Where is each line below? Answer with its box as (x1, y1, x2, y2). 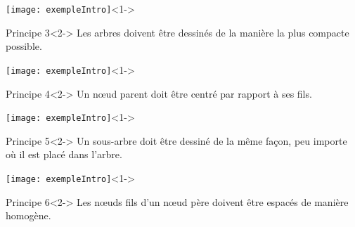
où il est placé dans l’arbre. (6, 147, 122, 162)
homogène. (6, 208, 51, 223)
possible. (6, 39, 42, 53)
